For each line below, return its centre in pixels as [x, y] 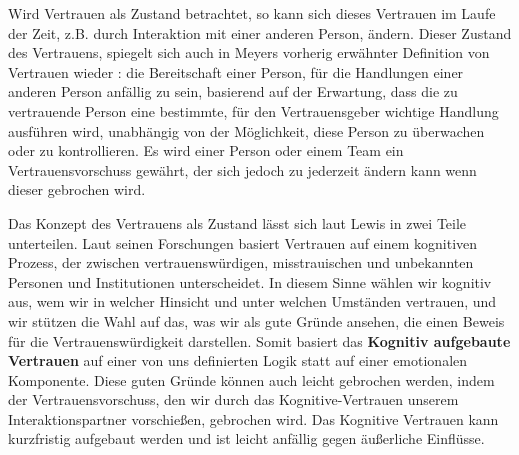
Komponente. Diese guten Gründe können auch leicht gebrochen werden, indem [251, 379]
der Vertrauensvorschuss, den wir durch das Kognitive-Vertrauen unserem [233, 399]
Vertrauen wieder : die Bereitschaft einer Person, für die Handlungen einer [236, 71]
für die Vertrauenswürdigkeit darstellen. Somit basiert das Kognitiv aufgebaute [259, 340]
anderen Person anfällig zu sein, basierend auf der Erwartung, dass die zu [233, 91]
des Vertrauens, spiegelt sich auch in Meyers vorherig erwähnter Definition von [249, 52]
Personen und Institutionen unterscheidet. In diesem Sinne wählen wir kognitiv [250, 281]
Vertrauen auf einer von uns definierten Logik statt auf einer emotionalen [238, 360]
